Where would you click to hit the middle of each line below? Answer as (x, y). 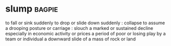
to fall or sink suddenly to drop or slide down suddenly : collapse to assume (85, 23)
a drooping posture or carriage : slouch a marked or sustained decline (79, 28)
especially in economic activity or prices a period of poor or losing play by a (85, 33)
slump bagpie (32, 9)
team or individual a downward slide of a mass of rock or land (71, 39)
